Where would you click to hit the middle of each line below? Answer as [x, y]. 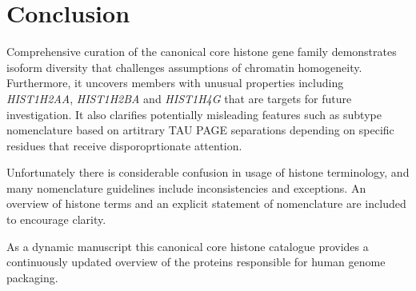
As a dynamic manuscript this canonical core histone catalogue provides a [188, 246]
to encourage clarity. [56, 219]
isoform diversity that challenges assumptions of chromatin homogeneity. [184, 67]
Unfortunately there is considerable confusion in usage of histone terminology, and [208, 172]
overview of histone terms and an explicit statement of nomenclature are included [206, 203]
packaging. [32, 277]
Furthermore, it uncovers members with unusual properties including [175, 83]
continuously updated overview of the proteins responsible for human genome [196, 262]
